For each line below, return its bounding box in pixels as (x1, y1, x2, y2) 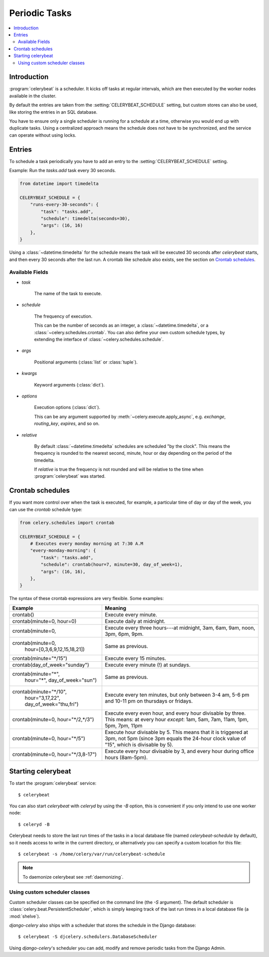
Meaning (105, 604, 127, 611)
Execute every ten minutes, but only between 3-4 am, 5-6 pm (105, 691, 250, 698)
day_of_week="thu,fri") (24, 701, 79, 708)
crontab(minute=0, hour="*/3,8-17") (12, 751, 97, 758)
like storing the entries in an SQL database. (9, 109, 98, 115)
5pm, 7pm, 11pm (105, 722, 143, 729)
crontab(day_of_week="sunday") (12, 661, 90, 668)
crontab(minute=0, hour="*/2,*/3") (12, 716, 94, 723)
